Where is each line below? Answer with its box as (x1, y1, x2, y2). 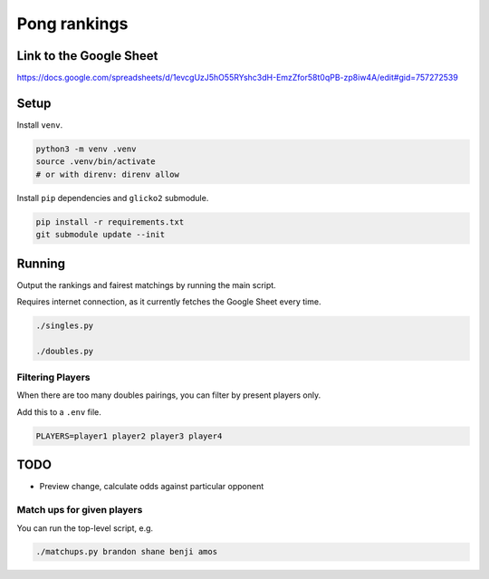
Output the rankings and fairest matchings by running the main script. (16, 279, 276, 290)
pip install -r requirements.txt (35, 217, 185, 227)
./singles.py (35, 320, 94, 331)
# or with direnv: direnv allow (35, 169, 180, 179)
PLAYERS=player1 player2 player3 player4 (35, 430, 223, 441)
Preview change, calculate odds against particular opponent (39, 481, 264, 492)
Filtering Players (16, 372, 91, 384)
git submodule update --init (35, 229, 166, 240)
